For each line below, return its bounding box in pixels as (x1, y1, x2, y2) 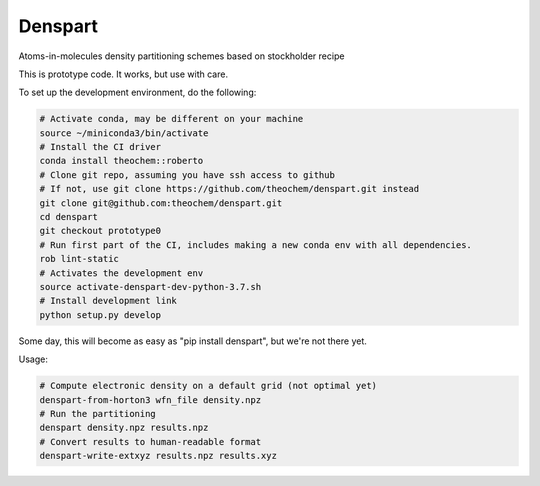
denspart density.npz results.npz (39, 422, 209, 434)
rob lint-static (39, 253, 120, 265)
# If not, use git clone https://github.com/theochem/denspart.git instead (39, 183, 420, 195)
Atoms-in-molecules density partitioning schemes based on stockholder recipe (18, 50, 345, 62)
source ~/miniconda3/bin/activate (39, 127, 209, 139)
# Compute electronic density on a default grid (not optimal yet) (39, 380, 378, 392)
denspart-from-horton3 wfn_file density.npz (39, 394, 262, 405)
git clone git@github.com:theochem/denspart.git (39, 197, 283, 209)
